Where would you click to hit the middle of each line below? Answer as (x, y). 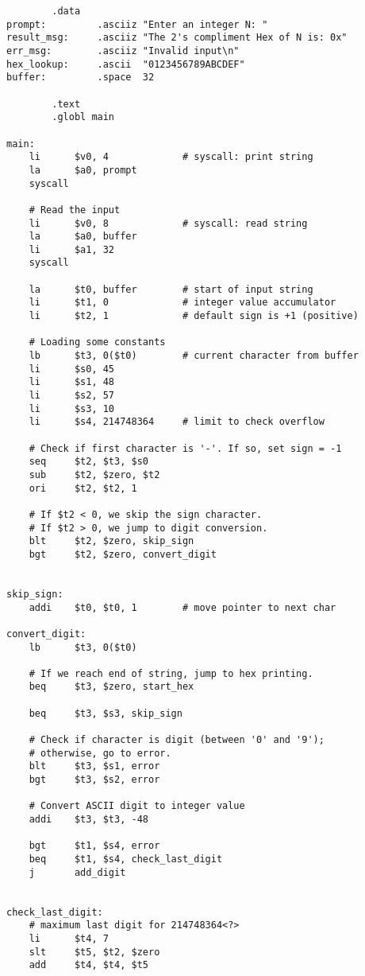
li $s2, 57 (72, 396)
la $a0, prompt (83, 170)
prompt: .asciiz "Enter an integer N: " (137, 24)
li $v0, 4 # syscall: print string (171, 157)
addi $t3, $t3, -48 (88, 820)
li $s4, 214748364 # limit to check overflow (177, 422)
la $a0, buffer (83, 237)
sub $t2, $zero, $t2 (94, 474)
